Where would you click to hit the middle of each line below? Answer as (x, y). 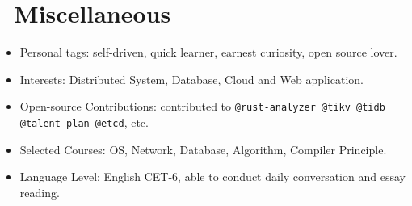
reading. (40, 192)
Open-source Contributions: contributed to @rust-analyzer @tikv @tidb (202, 106)
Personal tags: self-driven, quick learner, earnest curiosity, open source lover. (208, 52)
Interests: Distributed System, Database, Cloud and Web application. (191, 79)
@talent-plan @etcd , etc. (84, 122)
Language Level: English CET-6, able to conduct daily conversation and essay (212, 177)
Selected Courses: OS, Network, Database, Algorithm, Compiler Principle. (203, 149)
